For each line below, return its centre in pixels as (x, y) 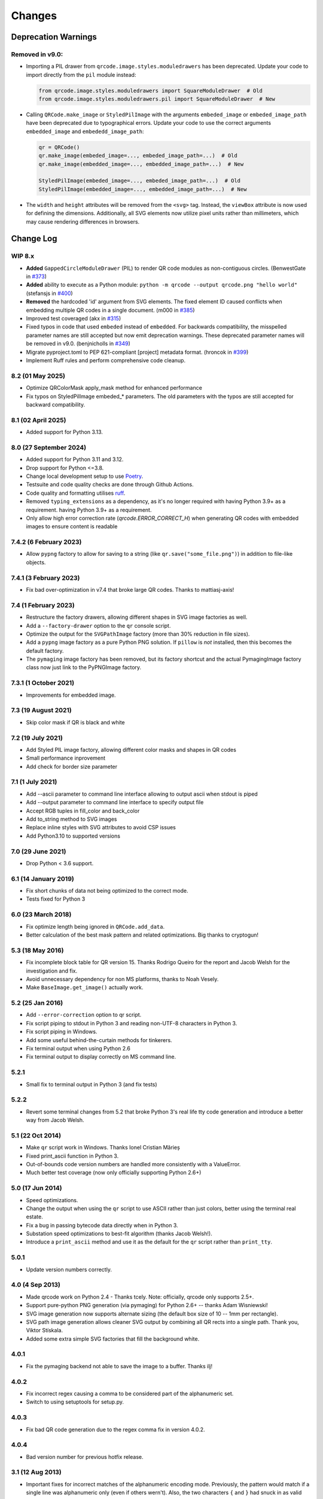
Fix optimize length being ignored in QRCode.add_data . (95, 926)
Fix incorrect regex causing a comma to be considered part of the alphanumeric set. (130, 1393)
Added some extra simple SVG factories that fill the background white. (113, 1339)
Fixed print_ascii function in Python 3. (72, 1156)
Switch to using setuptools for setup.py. (75, 1402)
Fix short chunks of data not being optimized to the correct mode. (107, 891)
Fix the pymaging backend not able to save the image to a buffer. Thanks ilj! (119, 1366)
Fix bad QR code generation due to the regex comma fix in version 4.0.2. (116, 1429)
